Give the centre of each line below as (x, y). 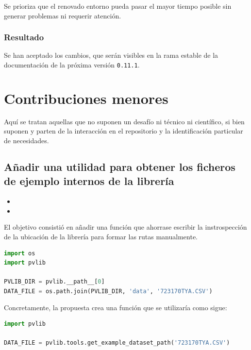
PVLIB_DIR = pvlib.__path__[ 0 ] (54, 282)
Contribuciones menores (86, 98)
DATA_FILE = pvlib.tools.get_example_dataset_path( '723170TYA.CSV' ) (117, 343)
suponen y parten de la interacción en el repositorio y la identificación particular (124, 131)
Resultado (24, 37)
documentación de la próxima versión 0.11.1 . (72, 65)
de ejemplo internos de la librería (89, 181)
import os (20, 253)
